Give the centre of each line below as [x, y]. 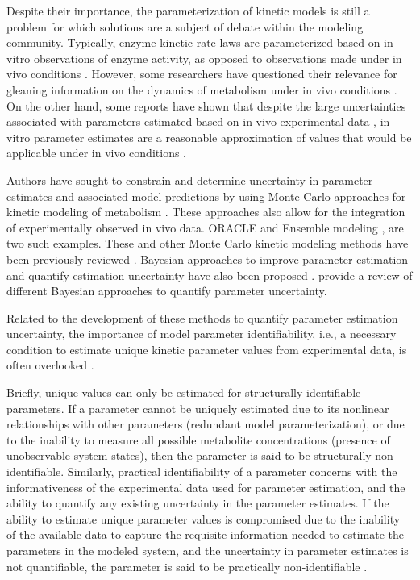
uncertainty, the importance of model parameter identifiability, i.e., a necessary [202, 334]
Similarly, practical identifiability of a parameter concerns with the [232, 472]
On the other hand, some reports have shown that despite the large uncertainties [206, 105]
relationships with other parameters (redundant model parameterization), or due [206, 424]
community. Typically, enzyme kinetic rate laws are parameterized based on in [200, 42]
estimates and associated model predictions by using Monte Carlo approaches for [206, 196]
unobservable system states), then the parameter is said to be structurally [189, 455]
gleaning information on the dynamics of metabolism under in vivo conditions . [202, 89]
